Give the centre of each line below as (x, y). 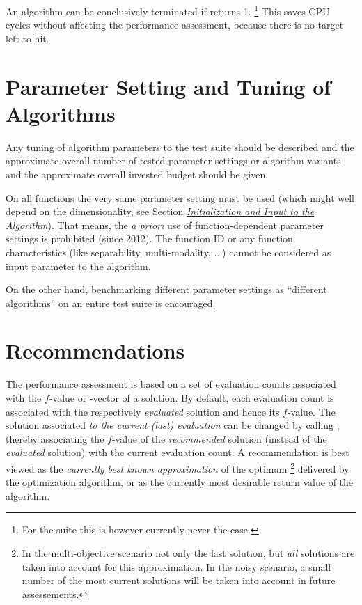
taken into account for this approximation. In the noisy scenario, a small (176, 566)
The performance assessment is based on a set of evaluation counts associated (171, 384)
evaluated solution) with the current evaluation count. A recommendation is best (178, 452)
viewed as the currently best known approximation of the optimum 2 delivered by (178, 467)
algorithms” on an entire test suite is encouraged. (111, 302)
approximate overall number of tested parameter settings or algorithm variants (173, 160)
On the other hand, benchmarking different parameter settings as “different (166, 289)
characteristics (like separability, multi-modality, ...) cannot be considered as (168, 252)
